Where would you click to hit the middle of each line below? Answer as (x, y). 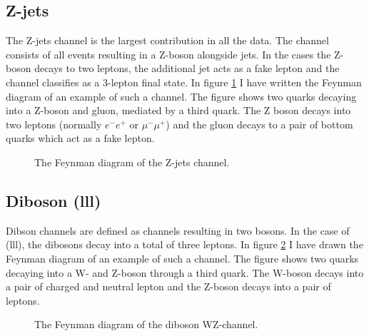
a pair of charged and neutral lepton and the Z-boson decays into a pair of (168, 286)
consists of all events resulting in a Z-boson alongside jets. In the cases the (168, 54)
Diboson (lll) (54, 200)
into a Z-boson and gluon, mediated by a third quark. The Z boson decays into (178, 110)
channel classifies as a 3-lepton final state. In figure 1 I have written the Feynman (184, 82)
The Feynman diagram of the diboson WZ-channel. (146, 324)
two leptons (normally (54, 124)
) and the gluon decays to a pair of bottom (259, 124)
